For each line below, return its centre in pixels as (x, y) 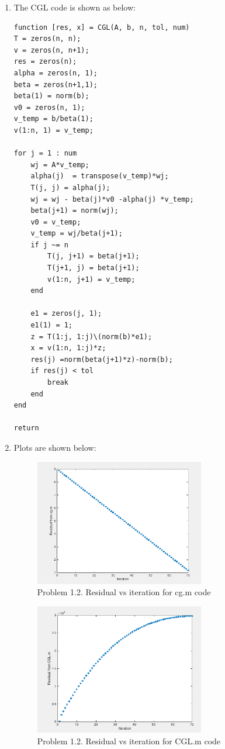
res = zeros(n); (45, 62)
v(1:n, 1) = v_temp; (53, 130)
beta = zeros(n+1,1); (56, 84)
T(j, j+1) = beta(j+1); (94, 256)
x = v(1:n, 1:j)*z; (68, 348)
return (26, 428)
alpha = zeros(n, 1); (56, 73)
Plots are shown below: (55, 447)
